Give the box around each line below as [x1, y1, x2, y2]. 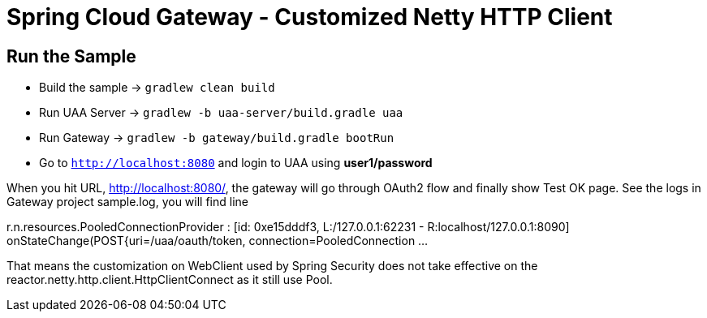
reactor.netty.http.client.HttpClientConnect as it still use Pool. [6, 273, 333, 287]
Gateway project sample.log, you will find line [6, 195, 249, 209]
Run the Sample [6, 45, 136, 67]
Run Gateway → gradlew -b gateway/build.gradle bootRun [39, 131, 394, 145]
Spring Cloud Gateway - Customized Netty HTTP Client [6, 3, 613, 31]
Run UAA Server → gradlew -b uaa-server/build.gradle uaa [39, 105, 403, 120]
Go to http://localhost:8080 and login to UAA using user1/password [39, 156, 433, 170]
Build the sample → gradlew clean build [39, 80, 275, 95]
